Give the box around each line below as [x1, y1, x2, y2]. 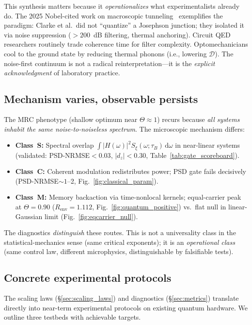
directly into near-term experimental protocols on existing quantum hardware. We [4, 302, 248, 312]
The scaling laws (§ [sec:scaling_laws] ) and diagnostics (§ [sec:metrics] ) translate [4, 293, 239, 303]
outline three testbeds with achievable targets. [4, 312, 141, 322]
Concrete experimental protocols [4, 270, 172, 285]
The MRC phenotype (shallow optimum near [4, 114, 138, 124]
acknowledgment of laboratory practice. [4, 68, 120, 78]
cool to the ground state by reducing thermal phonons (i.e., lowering [4, 48, 207, 58]
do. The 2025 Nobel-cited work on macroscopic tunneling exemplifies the [4, 10, 223, 20]
